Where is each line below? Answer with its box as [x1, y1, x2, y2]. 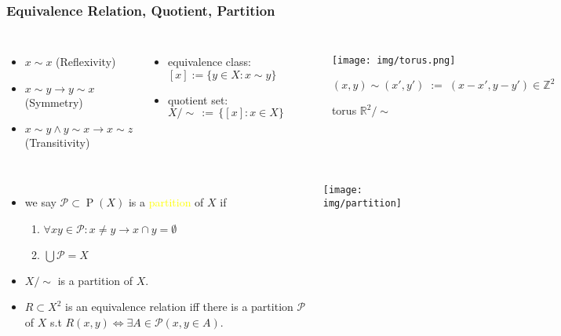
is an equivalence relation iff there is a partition [65, 298, 293, 315]
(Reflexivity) [56, 53, 116, 70]
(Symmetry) [24, 93, 83, 110]
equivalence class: [167, 53, 251, 70]
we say [24, 194, 56, 210]
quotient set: [167, 91, 228, 108]
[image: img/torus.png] [331, 55, 456, 67]
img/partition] [322, 197, 403, 209]
